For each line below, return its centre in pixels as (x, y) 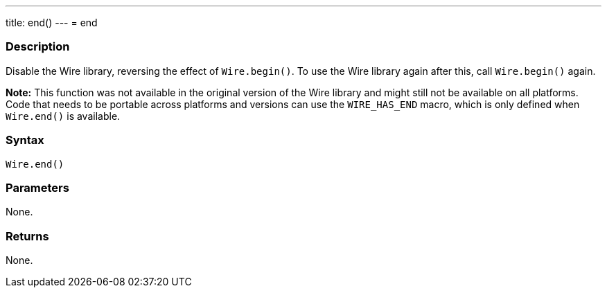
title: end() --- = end (52, 23)
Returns (27, 236)
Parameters (37, 187)
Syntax (25, 140)
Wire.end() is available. (63, 116)
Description (38, 47)
